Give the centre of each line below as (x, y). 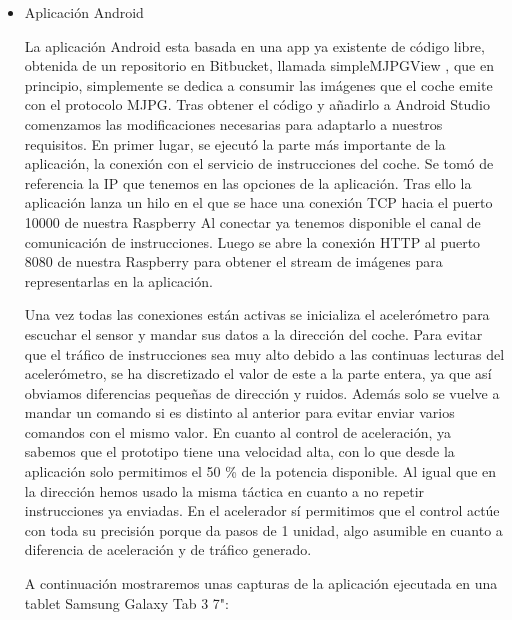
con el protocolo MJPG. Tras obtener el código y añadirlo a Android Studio (257, 104)
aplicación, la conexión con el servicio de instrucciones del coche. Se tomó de (259, 163)
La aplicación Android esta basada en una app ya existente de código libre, (254, 45)
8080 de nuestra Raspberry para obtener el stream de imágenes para (233, 261)
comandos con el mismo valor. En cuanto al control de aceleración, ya (238, 431)
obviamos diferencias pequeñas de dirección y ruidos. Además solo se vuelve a (262, 392)
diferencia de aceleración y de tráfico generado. (168, 549)
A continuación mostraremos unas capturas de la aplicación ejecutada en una (261, 583)
